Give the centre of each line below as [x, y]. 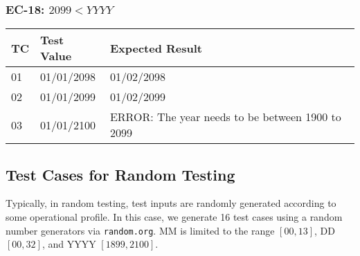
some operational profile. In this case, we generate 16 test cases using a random [174, 217]
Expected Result [156, 48]
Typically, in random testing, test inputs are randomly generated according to [171, 203]
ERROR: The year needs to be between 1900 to [225, 117]
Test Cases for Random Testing [120, 174]
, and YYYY [69, 244]
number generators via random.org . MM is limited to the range [140, 230]
